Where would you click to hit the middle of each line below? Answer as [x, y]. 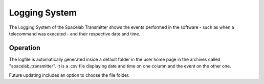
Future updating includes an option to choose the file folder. [69, 75]
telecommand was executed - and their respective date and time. [75, 34]
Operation [25, 48]
